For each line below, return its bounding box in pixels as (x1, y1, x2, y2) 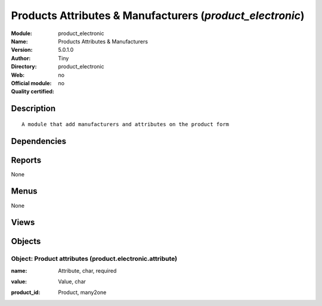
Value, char (58, 278, 86, 285)
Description (11, 104, 56, 114)
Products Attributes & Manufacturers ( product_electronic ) (11, 9, 305, 22)
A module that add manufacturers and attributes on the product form (21, 121, 230, 127)
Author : (11, 54, 31, 62)
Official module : (11, 79, 52, 86)
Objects (11, 236, 41, 246)
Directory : (11, 63, 37, 70)
